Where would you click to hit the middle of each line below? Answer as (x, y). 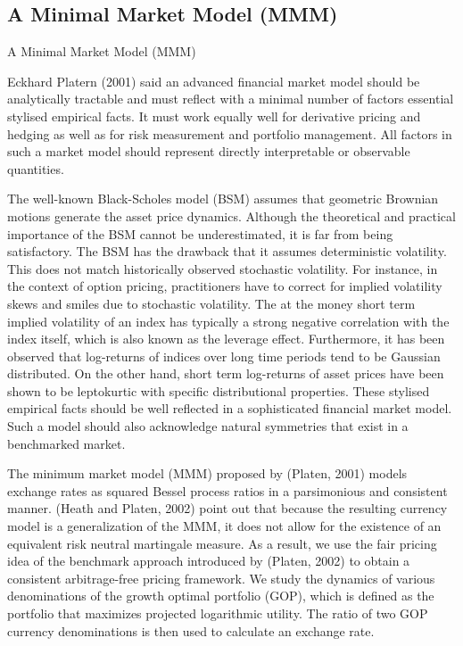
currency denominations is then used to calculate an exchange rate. (191, 630)
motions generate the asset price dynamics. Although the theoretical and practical (231, 215)
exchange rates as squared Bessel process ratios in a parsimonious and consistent (227, 490)
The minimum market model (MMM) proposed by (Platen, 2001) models (207, 473)
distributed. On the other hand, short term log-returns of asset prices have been (226, 373)
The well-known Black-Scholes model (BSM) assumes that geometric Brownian (223, 199)
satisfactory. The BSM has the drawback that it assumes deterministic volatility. (227, 251)
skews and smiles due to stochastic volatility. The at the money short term (211, 303)
